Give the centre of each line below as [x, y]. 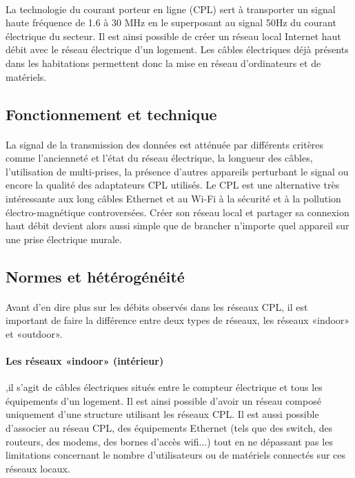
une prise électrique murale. [64, 239]
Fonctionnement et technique [111, 114]
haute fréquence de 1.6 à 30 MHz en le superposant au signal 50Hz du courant [171, 22]
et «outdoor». [34, 333]
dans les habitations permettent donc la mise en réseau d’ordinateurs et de [163, 63]
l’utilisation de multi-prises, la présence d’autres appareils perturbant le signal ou [177, 171]
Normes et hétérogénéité [95, 276]
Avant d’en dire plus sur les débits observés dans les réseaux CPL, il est [157, 306]
